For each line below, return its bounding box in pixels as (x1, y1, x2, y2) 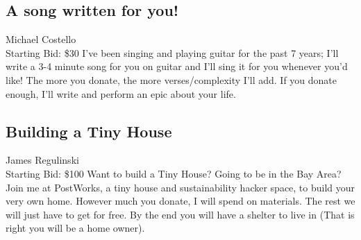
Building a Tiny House (6, 120, 172, 142)
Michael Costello (6, 32, 76, 46)
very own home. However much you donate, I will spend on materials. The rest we (6, 194, 355, 208)
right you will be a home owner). (6, 221, 145, 235)
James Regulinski (6, 153, 79, 167)
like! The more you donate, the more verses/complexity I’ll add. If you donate (6, 72, 337, 87)
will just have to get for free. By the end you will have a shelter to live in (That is (6, 207, 355, 221)
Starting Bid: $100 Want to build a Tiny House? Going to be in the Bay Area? (6, 166, 342, 180)
